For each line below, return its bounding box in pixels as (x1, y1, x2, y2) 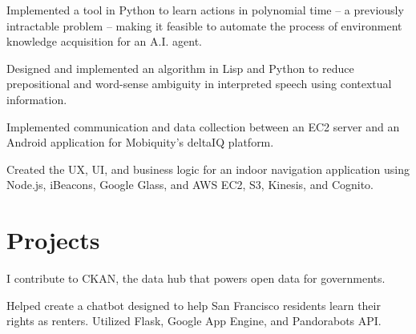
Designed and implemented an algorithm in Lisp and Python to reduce (6, 59, 354, 76)
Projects (6, 223, 100, 256)
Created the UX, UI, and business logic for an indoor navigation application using (6, 160, 410, 177)
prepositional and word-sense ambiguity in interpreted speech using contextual (6, 75, 392, 92)
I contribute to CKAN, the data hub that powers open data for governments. (6, 270, 386, 287)
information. (6, 91, 67, 107)
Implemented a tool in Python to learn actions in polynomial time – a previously (6, 2, 404, 18)
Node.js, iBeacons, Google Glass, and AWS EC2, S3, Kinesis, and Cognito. (6, 176, 374, 193)
